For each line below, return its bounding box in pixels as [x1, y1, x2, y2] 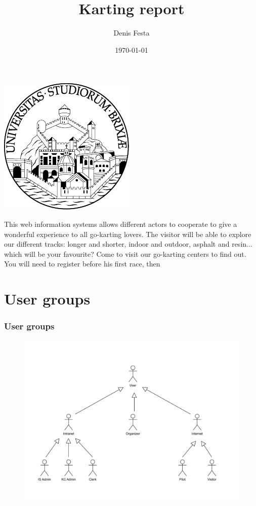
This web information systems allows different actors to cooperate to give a [4, 218, 237, 229]
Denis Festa [113, 27, 150, 38]
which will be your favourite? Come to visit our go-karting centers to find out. [4, 248, 246, 259]
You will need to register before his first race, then [4, 258, 160, 269]
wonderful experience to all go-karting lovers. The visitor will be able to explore [4, 228, 251, 239]
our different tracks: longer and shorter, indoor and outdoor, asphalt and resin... [4, 239, 252, 249]
